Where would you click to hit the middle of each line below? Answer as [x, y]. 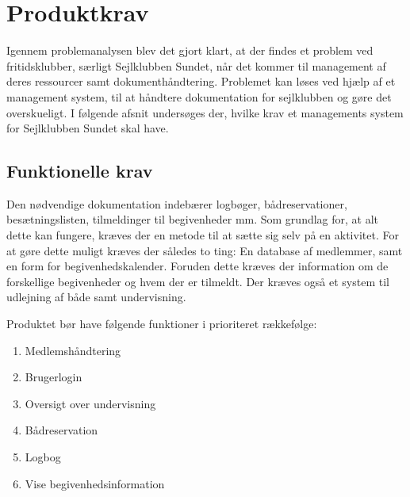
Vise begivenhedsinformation [95, 483]
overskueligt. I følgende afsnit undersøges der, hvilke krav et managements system [205, 112]
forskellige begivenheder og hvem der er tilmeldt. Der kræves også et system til [198, 281]
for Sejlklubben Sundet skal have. [88, 128]
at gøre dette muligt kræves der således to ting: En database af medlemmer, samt [205, 250]
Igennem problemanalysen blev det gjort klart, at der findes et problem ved [190, 50]
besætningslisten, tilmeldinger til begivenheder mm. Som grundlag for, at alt [193, 219]
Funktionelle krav [80, 171]
